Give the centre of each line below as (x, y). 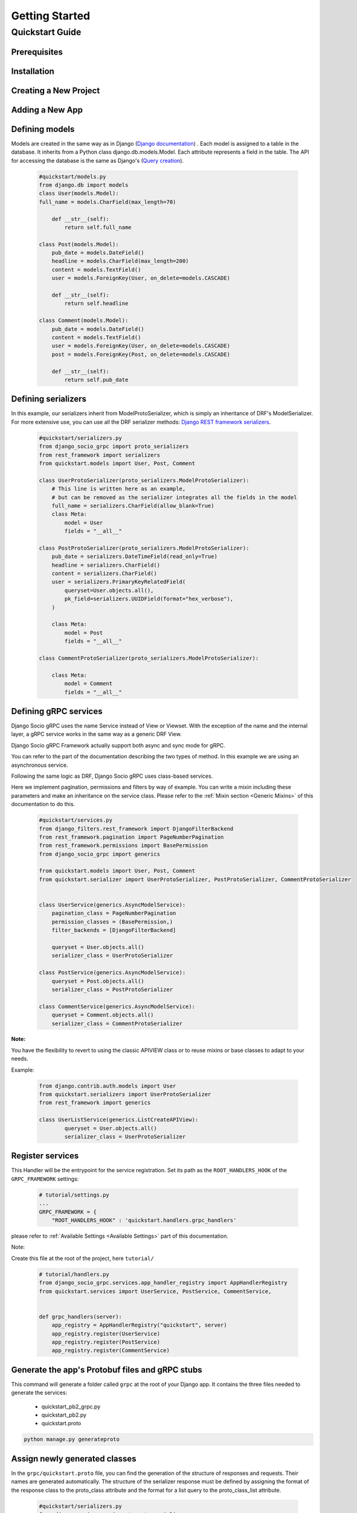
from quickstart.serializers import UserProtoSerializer (125, 1095)
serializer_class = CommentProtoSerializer (117, 1023)
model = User (84, 523)
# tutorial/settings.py (74, 1195)
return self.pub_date (96, 379)
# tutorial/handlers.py (74, 1274)
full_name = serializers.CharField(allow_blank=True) (133, 506)
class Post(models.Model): (79, 244)
